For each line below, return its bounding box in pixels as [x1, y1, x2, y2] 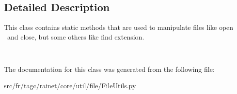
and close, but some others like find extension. [7, 31, 144, 41]
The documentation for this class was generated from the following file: [4, 64, 215, 74]
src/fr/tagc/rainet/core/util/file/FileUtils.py [4, 80, 136, 90]
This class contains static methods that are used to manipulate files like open [4, 22, 234, 32]
